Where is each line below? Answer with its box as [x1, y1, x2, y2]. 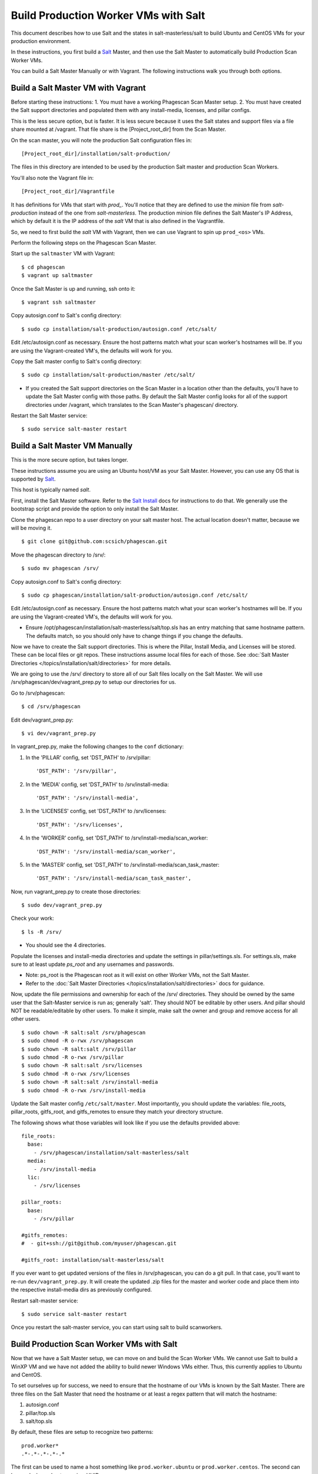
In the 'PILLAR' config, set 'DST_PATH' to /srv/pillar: [25, 754, 151, 761]
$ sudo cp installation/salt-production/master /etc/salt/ [21, 371, 196, 379]
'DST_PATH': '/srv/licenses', [36, 821, 124, 828]
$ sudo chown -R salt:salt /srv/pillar [21, 1045, 137, 1052]
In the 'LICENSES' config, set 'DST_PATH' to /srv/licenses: [25, 808, 167, 815]
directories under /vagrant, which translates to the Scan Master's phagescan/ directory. [25, 401, 238, 408]
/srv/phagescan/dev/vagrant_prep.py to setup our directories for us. [11, 679, 177, 686]
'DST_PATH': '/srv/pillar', [36, 768, 117, 775]
